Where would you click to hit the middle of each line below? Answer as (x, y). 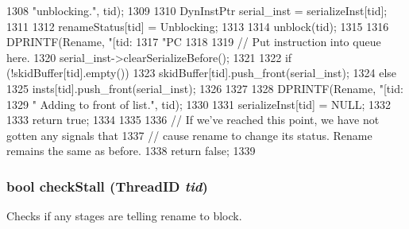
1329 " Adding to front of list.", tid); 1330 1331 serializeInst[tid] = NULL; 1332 (199, 104)
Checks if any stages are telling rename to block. (124, 216)
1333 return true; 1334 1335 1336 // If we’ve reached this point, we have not (193, 120)
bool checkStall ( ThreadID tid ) (107, 186)
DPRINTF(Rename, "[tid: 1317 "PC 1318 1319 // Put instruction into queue (194, 42)
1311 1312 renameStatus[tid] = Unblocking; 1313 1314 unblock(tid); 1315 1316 (198, 26)
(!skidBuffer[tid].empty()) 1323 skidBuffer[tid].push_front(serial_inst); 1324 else (202, 73)
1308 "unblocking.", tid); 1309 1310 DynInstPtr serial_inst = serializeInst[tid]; (197, 10)
